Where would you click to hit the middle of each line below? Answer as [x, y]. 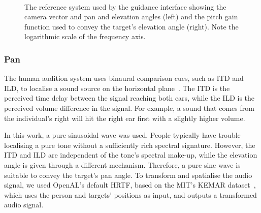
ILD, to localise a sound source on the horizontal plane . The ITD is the [117, 88]
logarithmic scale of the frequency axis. [85, 36]
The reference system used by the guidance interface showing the [125, 6]
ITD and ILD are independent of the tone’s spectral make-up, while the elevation [131, 155]
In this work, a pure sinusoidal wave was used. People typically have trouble [122, 135]
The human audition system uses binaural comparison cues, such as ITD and [124, 78]
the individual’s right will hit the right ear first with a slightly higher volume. [125, 118]
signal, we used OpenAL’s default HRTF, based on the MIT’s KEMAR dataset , [130, 185]
